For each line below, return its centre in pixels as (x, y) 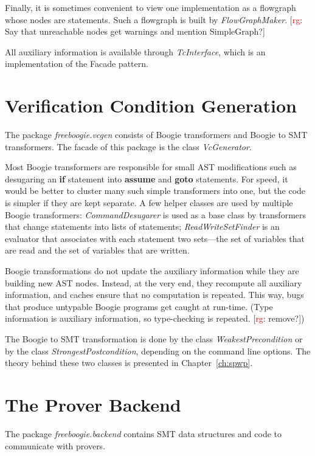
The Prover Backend (93, 404)
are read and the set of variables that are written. (97, 250)
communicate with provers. (55, 445)
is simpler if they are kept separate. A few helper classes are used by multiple (149, 203)
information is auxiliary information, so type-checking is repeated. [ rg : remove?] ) (155, 318)
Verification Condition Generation (151, 105)
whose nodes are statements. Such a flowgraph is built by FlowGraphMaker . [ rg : (154, 19)
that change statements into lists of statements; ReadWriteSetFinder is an (142, 226)
